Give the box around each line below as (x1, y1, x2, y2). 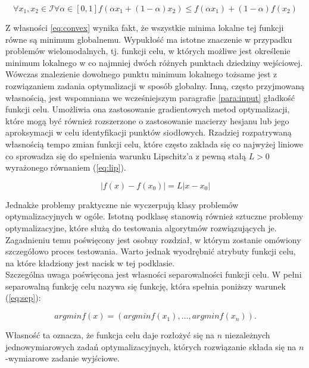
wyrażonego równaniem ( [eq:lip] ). (5, 161, 126, 174)
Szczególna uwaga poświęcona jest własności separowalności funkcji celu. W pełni (5, 268, 302, 281)
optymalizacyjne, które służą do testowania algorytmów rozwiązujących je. (5, 221, 277, 234)
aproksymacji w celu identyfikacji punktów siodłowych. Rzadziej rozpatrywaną (5, 126, 292, 139)
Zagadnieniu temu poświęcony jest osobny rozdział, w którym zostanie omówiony (5, 233, 301, 246)
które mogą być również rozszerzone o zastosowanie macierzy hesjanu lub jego (5, 114, 289, 127)
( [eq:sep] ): (5, 291, 41, 304)
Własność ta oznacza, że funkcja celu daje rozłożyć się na (5, 329, 215, 341)
